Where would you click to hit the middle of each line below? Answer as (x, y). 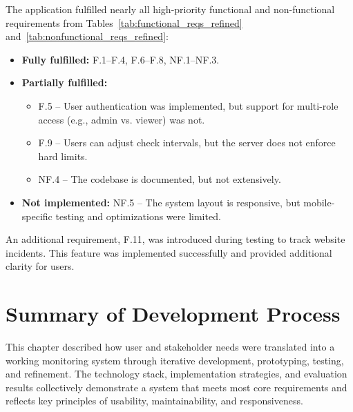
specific (37, 216)
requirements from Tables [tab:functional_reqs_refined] (124, 22)
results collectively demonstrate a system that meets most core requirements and (176, 387)
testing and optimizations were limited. (138, 216)
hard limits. (63, 156)
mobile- (319, 202)
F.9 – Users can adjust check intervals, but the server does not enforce (187, 143)
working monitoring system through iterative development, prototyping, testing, (175, 360)
